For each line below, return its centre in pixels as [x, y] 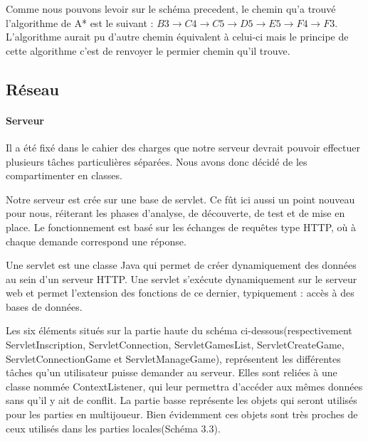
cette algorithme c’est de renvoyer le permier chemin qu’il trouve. [148, 50]
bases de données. [44, 306]
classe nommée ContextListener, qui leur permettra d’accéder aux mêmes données [184, 386]
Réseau [32, 89]
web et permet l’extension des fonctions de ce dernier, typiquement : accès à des [180, 293]
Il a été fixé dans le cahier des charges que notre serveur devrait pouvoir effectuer [183, 147]
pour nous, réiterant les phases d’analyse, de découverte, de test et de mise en [175, 213]
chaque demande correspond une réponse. [96, 241]
